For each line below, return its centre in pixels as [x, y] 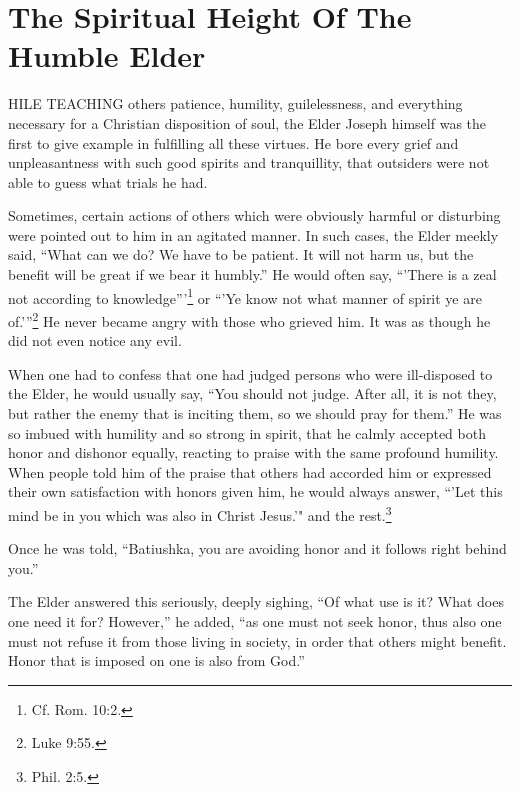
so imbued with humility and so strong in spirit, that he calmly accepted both [247, 432]
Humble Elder [107, 55]
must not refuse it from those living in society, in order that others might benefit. [257, 640]
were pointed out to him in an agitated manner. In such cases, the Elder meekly [253, 234]
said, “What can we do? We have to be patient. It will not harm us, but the [241, 254]
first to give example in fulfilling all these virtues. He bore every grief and [233, 142]
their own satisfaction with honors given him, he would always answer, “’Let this [255, 491]
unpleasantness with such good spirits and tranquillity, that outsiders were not [249, 162]
